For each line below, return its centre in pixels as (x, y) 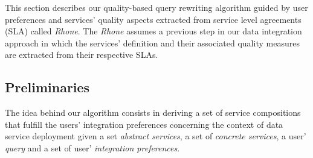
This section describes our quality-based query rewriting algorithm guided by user (156, 7)
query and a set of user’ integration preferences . (92, 147)
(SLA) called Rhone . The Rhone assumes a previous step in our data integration (153, 31)
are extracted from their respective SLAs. (82, 55)
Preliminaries (47, 87)
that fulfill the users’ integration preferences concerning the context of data (144, 124)
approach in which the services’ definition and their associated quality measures (152, 43)
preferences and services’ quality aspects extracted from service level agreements (153, 19)
